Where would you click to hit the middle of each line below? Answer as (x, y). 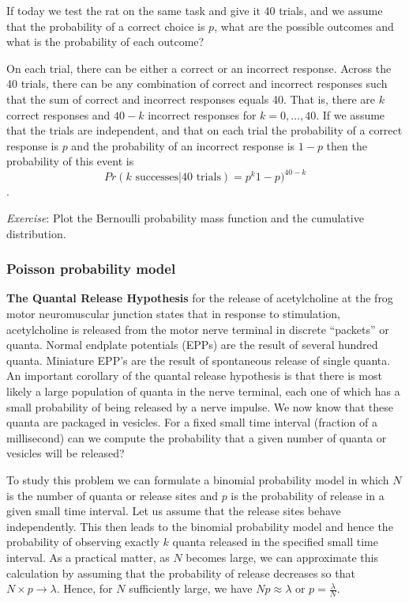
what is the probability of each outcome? (105, 42)
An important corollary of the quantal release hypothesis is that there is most (194, 375)
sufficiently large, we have (191, 588)
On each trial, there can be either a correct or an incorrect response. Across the (199, 68)
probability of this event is (70, 161)
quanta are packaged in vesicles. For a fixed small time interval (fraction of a (192, 422)
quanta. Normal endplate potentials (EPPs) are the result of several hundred (192, 345)
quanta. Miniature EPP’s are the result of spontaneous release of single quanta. (199, 360)
